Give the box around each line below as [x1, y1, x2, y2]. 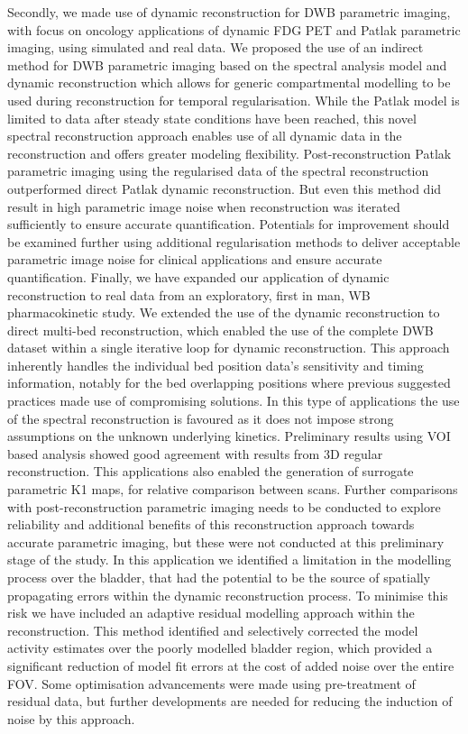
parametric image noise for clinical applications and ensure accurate [7, 250, 382, 269]
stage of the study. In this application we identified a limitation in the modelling [7, 550, 452, 569]
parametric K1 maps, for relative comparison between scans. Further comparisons [7, 480, 458, 499]
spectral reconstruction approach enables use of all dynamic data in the [7, 126, 402, 145]
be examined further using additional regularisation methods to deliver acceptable [7, 232, 461, 251]
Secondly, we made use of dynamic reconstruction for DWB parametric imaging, [7, 3, 451, 21]
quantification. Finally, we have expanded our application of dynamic [7, 267, 390, 286]
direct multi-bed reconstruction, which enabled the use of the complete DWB [7, 320, 434, 339]
